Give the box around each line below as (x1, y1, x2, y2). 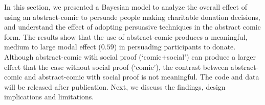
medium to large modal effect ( (4, 41, 101, 52)
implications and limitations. (4, 91, 94, 102)
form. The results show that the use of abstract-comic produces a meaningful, (4, 31, 248, 42)
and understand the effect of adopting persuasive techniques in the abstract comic (4, 21, 261, 32)
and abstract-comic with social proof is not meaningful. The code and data (24, 71, 259, 82)
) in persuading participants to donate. (114, 41, 236, 52)
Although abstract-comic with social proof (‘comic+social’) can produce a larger (4, 51, 256, 62)
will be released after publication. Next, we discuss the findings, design (4, 81, 226, 92)
